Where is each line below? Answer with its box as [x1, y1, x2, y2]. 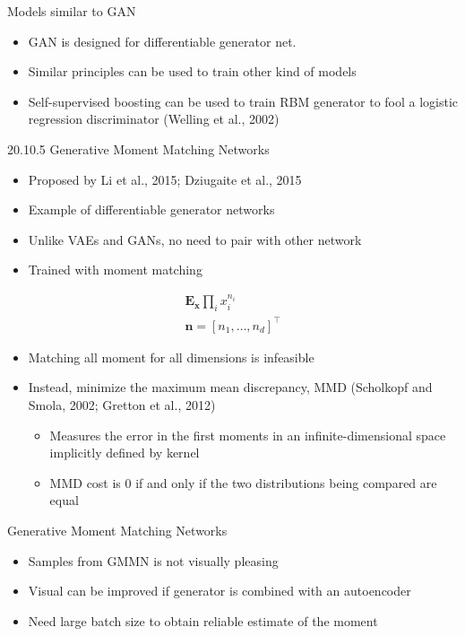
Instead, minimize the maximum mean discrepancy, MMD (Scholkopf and [28, 378, 433, 396]
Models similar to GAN [7, 2, 136, 20]
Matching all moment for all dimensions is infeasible [28, 347, 314, 366]
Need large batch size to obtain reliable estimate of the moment [28, 611, 378, 630]
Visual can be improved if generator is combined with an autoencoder [28, 581, 411, 600]
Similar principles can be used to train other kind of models [28, 62, 357, 81]
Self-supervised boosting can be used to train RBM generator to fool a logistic [28, 91, 459, 110]
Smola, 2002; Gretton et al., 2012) [28, 395, 216, 414]
